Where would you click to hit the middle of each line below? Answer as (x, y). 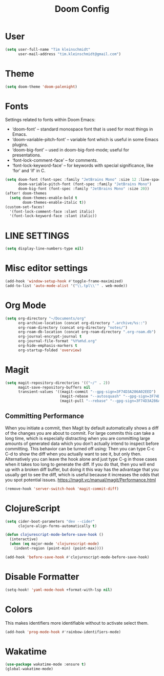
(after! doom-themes (26, 193)
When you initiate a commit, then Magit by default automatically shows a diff (82, 428)
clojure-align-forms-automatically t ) (57, 526)
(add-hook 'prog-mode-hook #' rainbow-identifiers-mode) (63, 632)
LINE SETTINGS (37, 236)
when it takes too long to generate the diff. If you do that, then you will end (80, 464)
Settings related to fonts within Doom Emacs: (50, 120)
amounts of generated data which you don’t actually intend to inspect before (82, 444)
